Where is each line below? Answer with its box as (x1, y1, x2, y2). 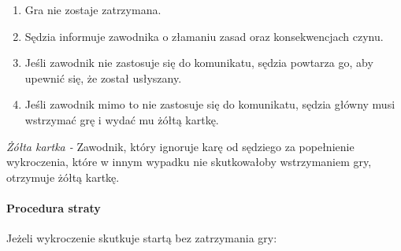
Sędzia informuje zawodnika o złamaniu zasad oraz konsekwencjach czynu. (24, 28, 384, 44)
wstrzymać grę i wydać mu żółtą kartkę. (24, 111, 219, 127)
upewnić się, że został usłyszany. (24, 69, 182, 86)
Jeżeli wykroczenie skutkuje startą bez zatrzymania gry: (6, 230, 277, 246)
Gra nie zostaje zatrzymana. (24, 2, 162, 17)
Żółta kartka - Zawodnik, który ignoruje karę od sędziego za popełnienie (6, 138, 355, 154)
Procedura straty (6, 199, 101, 216)
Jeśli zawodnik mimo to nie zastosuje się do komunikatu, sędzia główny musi (24, 96, 395, 113)
